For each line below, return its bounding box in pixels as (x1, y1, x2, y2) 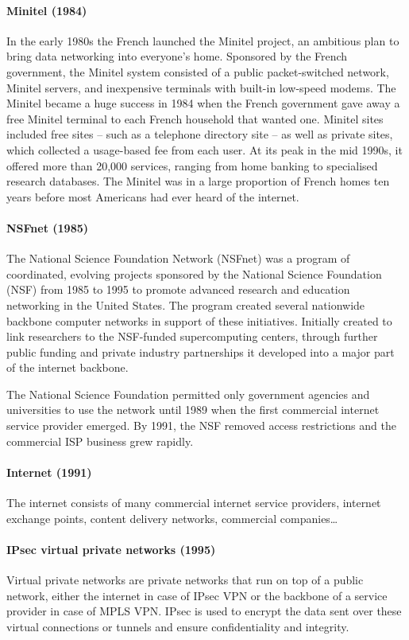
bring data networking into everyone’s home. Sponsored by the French (6, 48, 348, 64)
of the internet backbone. (6, 359, 129, 376)
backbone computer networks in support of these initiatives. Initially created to (6, 312, 392, 329)
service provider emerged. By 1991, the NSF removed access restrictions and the (6, 417, 396, 434)
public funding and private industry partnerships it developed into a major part (6, 343, 395, 360)
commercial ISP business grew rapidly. (6, 432, 194, 449)
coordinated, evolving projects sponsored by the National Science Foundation (6, 265, 382, 282)
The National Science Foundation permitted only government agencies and (6, 385, 370, 402)
